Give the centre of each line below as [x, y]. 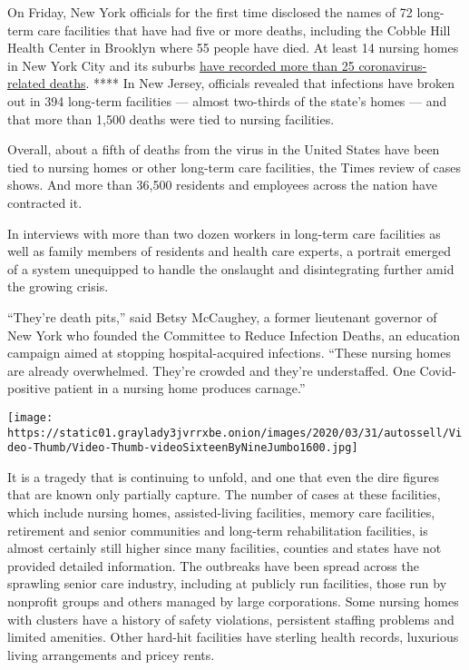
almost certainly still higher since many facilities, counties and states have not [225, 548]
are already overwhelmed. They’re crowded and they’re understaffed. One [211, 370]
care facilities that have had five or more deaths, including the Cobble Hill [244, 30]
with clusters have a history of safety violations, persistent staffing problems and [231, 619]
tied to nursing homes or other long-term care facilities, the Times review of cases [234, 167]
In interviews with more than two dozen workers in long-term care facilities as [224, 233]
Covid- [438, 370]
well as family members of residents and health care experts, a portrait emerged [230, 251]
